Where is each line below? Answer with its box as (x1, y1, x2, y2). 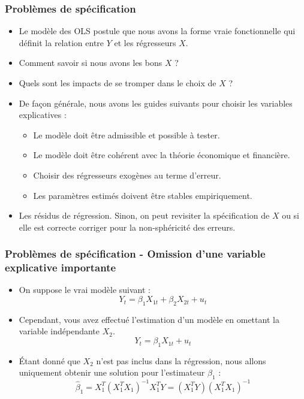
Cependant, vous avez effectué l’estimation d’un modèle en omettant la (19, 313, 279, 325)
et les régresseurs (114, 36, 176, 49)
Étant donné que (19, 354, 80, 367)
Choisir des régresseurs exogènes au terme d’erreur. (33, 168, 221, 181)
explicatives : (19, 108, 67, 121)
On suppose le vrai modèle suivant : (19, 283, 151, 296)
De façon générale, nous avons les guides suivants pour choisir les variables (19, 96, 293, 109)
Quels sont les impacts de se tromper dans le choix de (19, 77, 216, 89)
